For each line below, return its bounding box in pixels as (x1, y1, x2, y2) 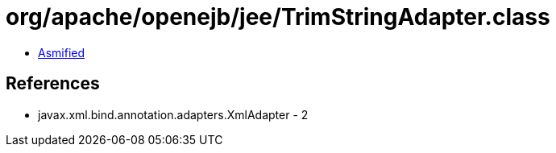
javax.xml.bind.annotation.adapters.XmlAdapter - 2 (38, 107, 309, 122)
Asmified (38, 45, 85, 60)
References (6, 73, 100, 94)
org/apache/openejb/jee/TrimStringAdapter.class (6, 3, 550, 31)
